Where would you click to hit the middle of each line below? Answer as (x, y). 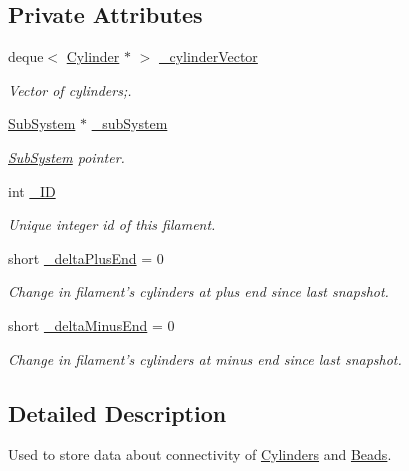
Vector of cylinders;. (70, 89)
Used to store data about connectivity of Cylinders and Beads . (200, 454)
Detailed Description (117, 412)
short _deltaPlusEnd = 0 (86, 257)
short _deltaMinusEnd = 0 (91, 324)
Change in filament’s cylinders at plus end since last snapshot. (198, 291)
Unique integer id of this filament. (112, 224)
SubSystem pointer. (66, 156)
